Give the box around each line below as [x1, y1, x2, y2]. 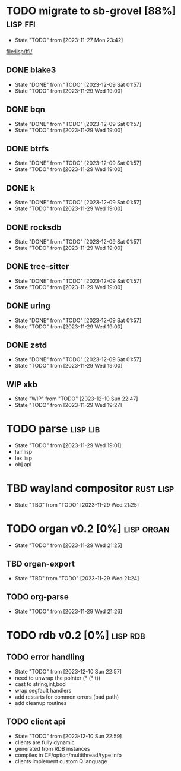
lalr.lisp [14, 448, 33, 456]
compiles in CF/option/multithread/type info [14, 751, 122, 759]
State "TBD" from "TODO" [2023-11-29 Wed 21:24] [14, 574, 139, 582]
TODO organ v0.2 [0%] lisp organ [6, 522, 170, 536]
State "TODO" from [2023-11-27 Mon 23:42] [14, 36, 123, 43]
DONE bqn [6, 105, 46, 115]
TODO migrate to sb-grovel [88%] [6, 4, 176, 18]
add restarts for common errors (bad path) [14, 693, 119, 700]
